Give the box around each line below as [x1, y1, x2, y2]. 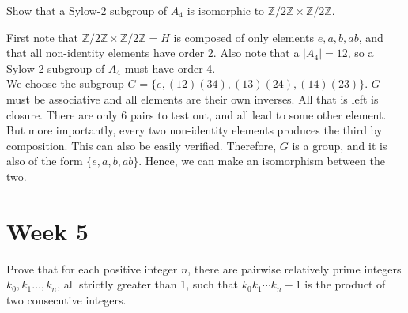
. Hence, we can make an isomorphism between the [138, 153, 385, 169]
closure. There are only [6, 106, 118, 123]
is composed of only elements [173, 28, 315, 45]
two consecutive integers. [6, 291, 127, 307]
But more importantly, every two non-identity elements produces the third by [6, 122, 383, 138]
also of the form [6, 153, 83, 169]
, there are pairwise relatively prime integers [187, 260, 402, 277]
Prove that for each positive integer [6, 260, 178, 277]
